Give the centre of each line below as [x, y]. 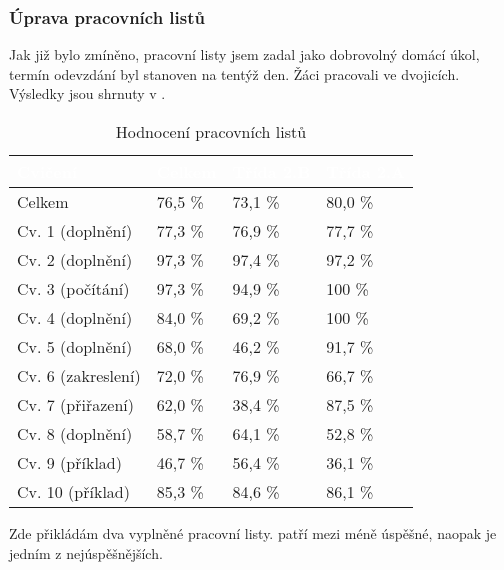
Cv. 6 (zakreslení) [79, 375]
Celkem [43, 201]
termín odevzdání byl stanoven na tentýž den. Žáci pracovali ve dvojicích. [234, 73]
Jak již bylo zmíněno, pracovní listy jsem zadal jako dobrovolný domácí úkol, [244, 54]
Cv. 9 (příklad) [69, 462]
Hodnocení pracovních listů [211, 131]
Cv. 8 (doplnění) [75, 433]
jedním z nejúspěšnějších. [86, 552]
